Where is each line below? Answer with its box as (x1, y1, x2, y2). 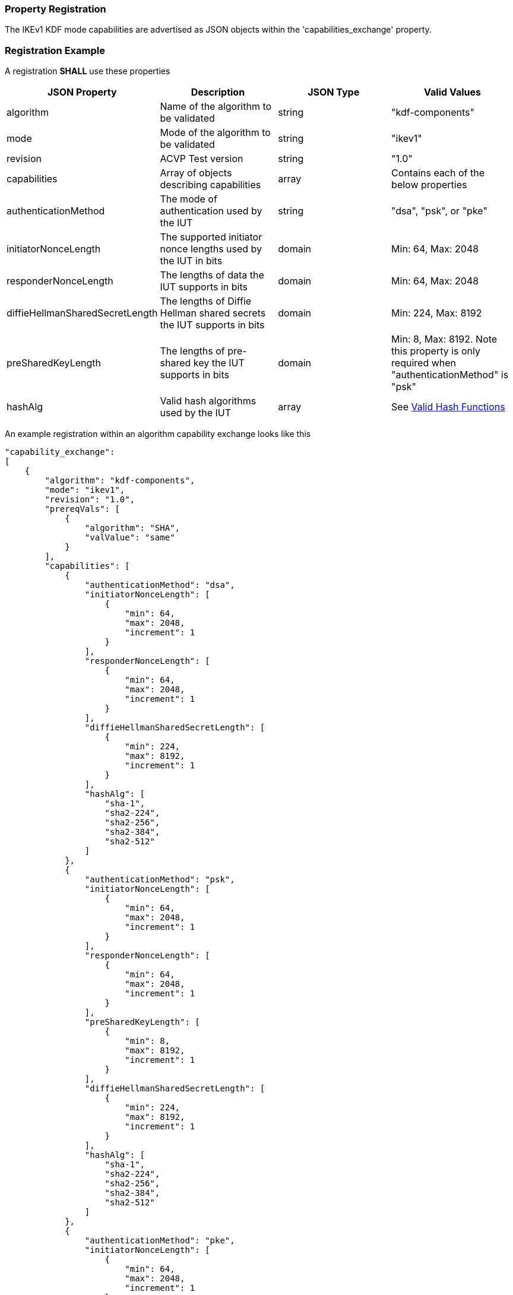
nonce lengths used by (160, 243, 262, 255)
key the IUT (193, 357, 245, 369)
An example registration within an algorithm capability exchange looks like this (5, 429, 311, 439)
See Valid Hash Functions (391, 401, 505, 413)
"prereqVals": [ (45, 504, 120, 514)
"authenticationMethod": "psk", (84, 875, 235, 885)
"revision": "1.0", (45, 495, 135, 505)
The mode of (160, 193, 217, 205)
